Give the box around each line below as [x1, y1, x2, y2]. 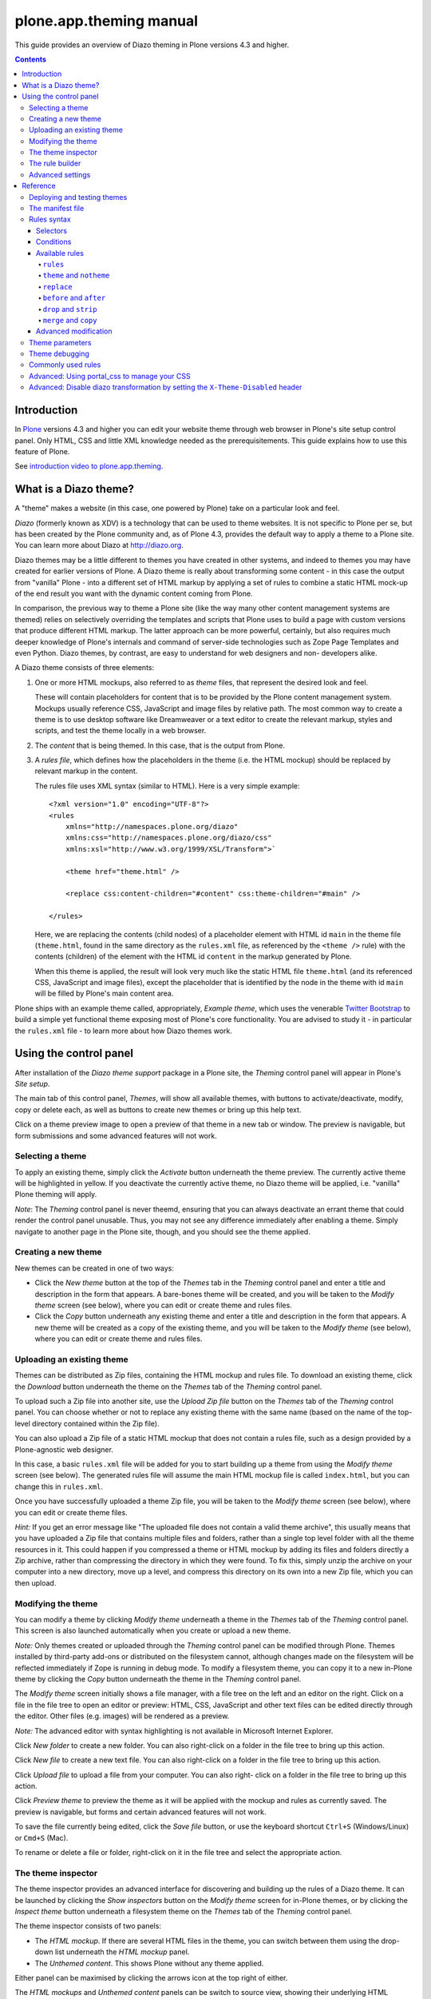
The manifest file [29, 204, 85, 213]
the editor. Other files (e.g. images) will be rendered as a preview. [14, 1711, 230, 1721]
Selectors [36, 225, 68, 235]
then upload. [14, 1578, 57, 1587]
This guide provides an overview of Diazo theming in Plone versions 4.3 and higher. [14, 40, 290, 50]
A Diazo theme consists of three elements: [14, 663, 155, 672]
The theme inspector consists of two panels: [14, 1921, 161, 1931]
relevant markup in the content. [34, 766, 138, 776]
